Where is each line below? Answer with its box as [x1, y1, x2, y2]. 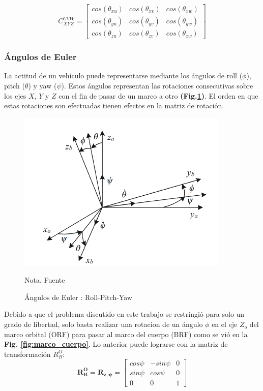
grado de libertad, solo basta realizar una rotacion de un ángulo [4, 319, 203, 329]
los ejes [4, 90, 26, 101]
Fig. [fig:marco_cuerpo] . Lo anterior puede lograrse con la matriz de [4, 339, 228, 349]
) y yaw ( [28, 80, 57, 91]
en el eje [212, 319, 238, 329]
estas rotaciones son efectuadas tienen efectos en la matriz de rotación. [4, 100, 224, 111]
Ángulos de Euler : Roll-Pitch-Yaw [24, 291, 132, 302]
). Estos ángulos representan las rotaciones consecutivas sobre [61, 80, 253, 91]
